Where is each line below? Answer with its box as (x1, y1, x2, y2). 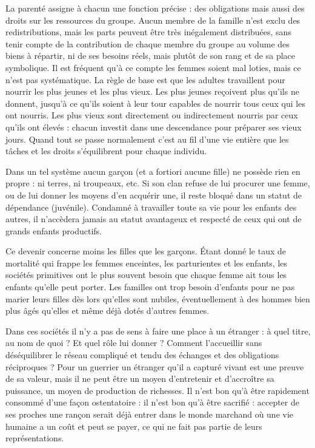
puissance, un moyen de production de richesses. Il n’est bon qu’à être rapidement (5, 384, 310, 396)
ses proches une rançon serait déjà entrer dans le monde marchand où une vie (5, 408, 294, 420)
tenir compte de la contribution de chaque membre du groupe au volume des (5, 37, 290, 50)
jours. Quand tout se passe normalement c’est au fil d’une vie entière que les (5, 132, 289, 145)
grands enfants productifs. (5, 224, 102, 237)
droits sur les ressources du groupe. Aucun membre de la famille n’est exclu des (5, 13, 300, 26)
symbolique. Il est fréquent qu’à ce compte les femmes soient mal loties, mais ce (5, 61, 301, 73)
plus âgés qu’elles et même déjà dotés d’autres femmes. (5, 304, 210, 317)
